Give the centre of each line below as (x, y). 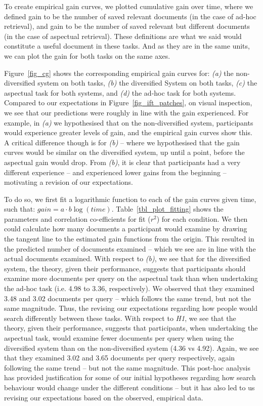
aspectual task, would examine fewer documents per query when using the (119, 338)
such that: (20, 209)
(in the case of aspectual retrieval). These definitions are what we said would (123, 36)
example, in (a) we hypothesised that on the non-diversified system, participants (129, 122)
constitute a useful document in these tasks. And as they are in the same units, (127, 46)
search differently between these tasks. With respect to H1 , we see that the (120, 318)
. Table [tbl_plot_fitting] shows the (167, 209)
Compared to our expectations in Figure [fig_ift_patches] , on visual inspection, (128, 103)
